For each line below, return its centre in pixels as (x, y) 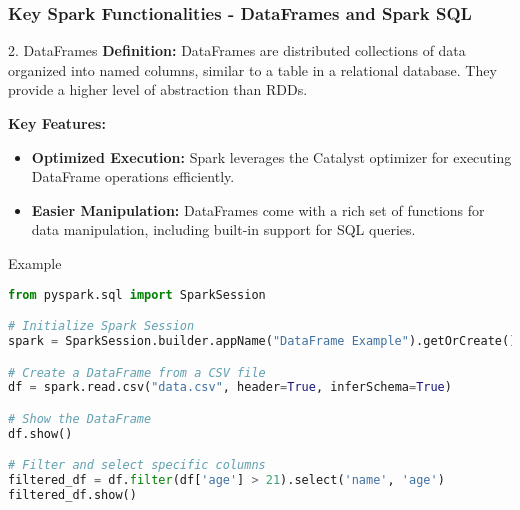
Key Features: (57, 123)
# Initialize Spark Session (101, 326)
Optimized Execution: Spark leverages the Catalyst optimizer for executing (271, 156)
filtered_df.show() (72, 495)
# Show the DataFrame (80, 418)
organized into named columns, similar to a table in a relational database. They (252, 69)
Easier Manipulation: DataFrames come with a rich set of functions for (258, 209)
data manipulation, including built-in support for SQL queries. (223, 229)
